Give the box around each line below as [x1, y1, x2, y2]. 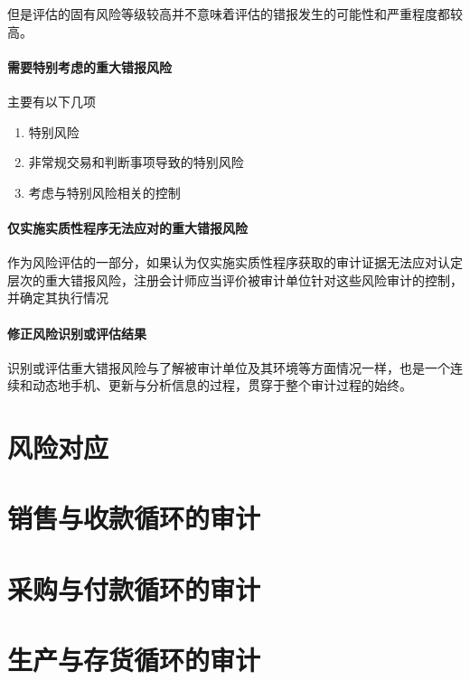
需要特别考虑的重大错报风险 [7, 57, 172, 76]
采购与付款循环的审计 [7, 570, 261, 607]
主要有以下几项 [7, 91, 96, 110]
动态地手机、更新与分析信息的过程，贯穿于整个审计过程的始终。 [32, 376, 412, 395]
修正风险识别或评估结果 [7, 323, 146, 342]
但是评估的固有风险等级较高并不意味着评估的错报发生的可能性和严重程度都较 [7, 5, 463, 23]
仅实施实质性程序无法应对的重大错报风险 [7, 218, 248, 237]
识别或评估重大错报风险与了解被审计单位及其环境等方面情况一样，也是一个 [7, 358, 450, 377]
